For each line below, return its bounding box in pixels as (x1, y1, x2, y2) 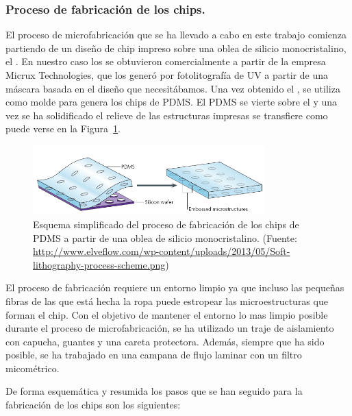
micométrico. (5, 360, 60, 375)
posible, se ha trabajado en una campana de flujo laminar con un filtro (5, 347, 302, 362)
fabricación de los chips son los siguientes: (5, 397, 181, 412)
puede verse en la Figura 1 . (5, 121, 121, 136)
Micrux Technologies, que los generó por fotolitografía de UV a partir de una (5, 68, 328, 82)
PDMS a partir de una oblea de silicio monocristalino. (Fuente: (33, 230, 297, 245)
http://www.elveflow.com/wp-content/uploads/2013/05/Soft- (33, 244, 290, 258)
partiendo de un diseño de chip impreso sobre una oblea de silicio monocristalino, (5, 40, 347, 55)
